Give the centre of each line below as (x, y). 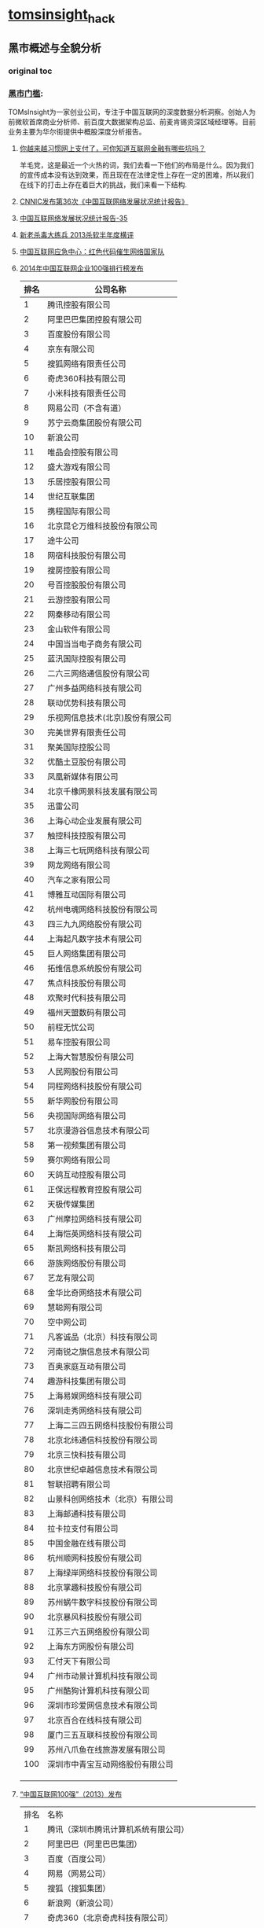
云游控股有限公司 (79, 600)
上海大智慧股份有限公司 (90, 1057)
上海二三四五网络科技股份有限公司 (110, 1426)
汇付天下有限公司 (79, 1661)
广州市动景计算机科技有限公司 (102, 1676)
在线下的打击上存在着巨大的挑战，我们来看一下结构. (103, 185)
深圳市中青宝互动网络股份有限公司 (110, 1764)
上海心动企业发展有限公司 (94, 821)
